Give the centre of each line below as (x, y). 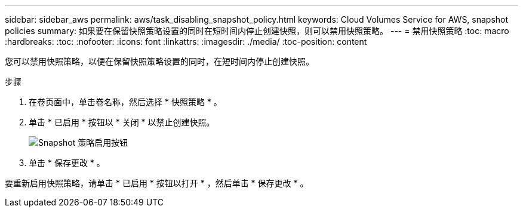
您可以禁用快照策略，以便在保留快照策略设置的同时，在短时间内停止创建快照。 (159, 61)
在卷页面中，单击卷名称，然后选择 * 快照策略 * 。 (125, 102)
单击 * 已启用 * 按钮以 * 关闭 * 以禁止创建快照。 (122, 122)
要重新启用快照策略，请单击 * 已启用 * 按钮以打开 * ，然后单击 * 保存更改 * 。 (157, 183)
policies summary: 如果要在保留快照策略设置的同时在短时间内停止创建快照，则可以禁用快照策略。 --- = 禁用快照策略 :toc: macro (257, 31)
